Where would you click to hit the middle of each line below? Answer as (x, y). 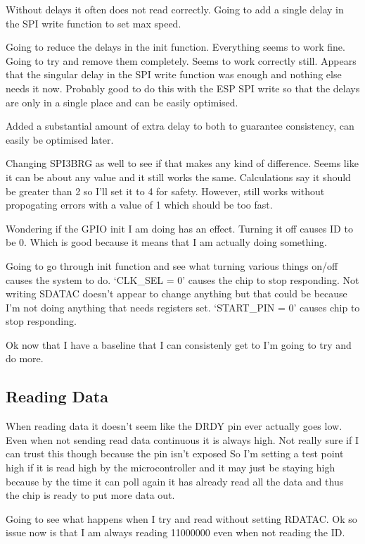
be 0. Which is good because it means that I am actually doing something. (166, 242)
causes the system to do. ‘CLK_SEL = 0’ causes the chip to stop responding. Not (182, 279)
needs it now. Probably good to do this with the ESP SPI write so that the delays (183, 88)
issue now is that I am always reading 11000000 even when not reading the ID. (175, 532)
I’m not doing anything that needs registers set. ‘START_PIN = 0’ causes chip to (183, 307)
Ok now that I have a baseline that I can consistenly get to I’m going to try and (179, 344)
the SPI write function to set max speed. (94, 23)
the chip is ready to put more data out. (90, 495)
